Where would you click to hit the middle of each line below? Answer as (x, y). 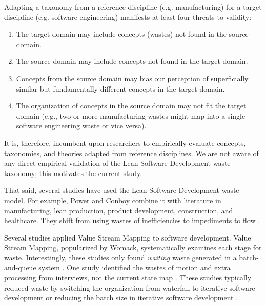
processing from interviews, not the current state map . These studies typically (128, 278)
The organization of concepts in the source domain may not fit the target (131, 106)
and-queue (20, 267)
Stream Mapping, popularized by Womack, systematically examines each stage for (133, 247)
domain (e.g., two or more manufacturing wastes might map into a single (131, 115)
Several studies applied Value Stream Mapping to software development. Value (128, 237)
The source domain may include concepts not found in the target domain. (132, 61)
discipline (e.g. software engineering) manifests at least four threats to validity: (128, 17)
